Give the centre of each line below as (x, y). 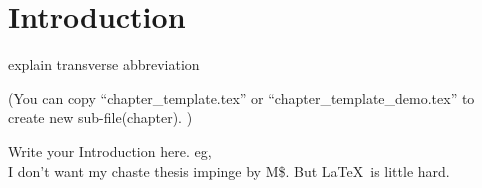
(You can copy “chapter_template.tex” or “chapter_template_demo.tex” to (241, 97)
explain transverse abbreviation (104, 64)
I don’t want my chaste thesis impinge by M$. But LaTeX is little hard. (229, 170)
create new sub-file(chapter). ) (100, 117)
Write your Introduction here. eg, (110, 150)
